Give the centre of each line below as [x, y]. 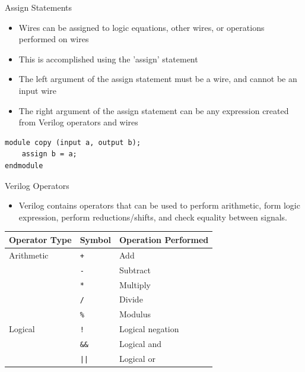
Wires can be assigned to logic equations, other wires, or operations [142, 27]
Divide [131, 299]
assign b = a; [49, 154]
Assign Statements [38, 7]
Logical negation [149, 329]
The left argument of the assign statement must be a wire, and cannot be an [158, 79]
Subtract [135, 269]
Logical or [137, 359]
